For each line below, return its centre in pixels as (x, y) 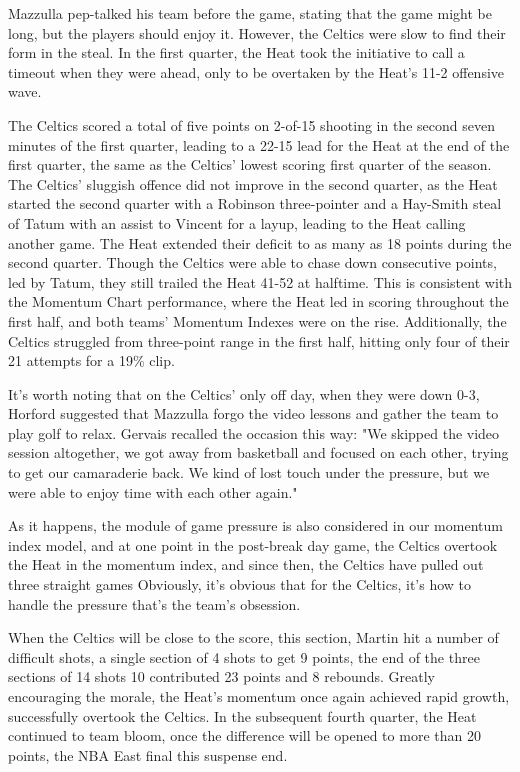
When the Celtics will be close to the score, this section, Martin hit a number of (253, 637)
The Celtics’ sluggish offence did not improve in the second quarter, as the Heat (253, 183)
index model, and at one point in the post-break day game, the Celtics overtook (253, 544)
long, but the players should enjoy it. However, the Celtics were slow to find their (257, 32)
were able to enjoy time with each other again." (153, 491)
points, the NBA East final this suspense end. (148, 754)
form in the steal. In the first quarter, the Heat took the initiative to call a (236, 52)
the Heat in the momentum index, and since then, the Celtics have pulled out (246, 564)
